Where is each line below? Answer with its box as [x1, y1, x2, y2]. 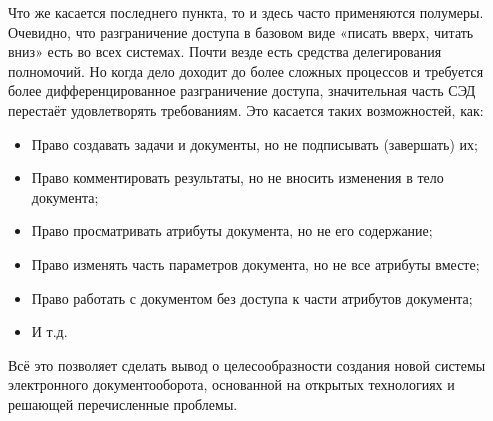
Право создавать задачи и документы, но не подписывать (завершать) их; [31, 133, 478, 154]
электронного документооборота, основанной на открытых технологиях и [8, 374, 455, 395]
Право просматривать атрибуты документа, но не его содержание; [31, 220, 433, 241]
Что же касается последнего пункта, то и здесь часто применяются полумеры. [8, 2, 484, 22]
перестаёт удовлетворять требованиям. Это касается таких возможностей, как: [8, 99, 484, 120]
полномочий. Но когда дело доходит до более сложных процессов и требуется [8, 60, 484, 81]
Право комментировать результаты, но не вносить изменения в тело [31, 167, 444, 188]
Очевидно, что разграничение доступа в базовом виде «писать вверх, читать [8, 21, 474, 42]
